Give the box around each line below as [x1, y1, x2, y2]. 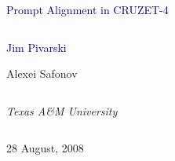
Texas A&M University [6, 102, 118, 119]
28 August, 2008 [6, 140, 84, 156]
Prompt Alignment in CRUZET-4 [6, 2, 169, 17]
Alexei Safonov [6, 65, 78, 82]
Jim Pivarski [6, 38, 67, 55]
